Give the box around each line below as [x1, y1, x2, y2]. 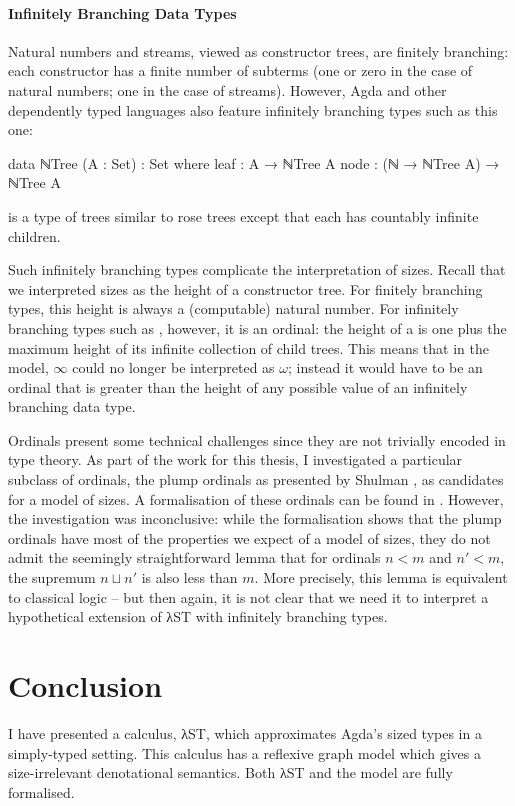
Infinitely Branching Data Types [8, 2, 237, 23]
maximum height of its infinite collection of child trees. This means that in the [8, 337, 489, 358]
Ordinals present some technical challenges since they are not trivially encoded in [8, 429, 506, 450]
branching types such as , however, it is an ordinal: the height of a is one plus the [8, 317, 507, 338]
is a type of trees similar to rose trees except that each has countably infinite [8, 205, 479, 226]
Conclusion [8, 665, 163, 706]
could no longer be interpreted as [72, 357, 275, 378]
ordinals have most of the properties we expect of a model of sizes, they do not [8, 527, 491, 548]
